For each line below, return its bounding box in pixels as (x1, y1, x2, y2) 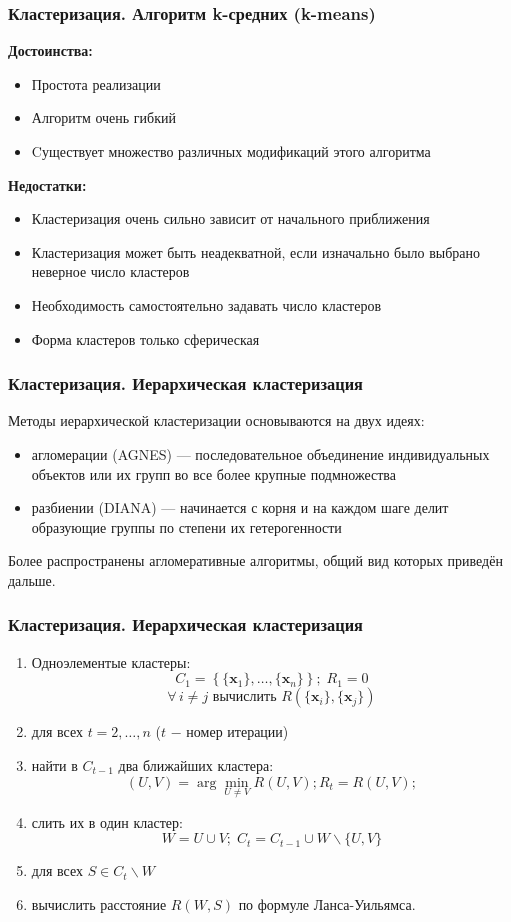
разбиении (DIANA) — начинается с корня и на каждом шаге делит (31, 497, 449, 518)
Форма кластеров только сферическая (31, 328, 260, 349)
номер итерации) (186, 721, 289, 742)
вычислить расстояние (31, 893, 167, 914)
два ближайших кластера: (118, 754, 274, 775)
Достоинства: (8, 40, 93, 61)
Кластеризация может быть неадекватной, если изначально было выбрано (31, 241, 481, 262)
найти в (31, 754, 78, 775)
